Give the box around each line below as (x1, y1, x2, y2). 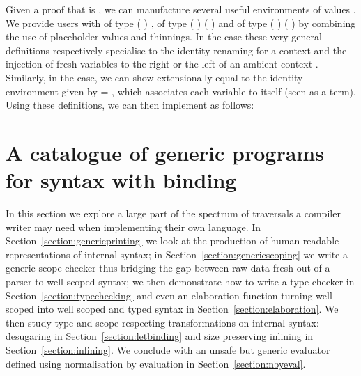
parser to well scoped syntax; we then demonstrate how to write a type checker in (6, 274, 355, 289)
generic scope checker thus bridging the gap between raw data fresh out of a (6, 260, 330, 275)
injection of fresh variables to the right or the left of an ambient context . (6, 56, 318, 71)
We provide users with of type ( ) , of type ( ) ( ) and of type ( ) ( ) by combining (6, 15, 356, 30)
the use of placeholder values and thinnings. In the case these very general (6, 29, 322, 44)
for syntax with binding (6, 166, 237, 194)
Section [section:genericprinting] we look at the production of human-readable (6, 233, 339, 248)
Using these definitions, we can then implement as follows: (6, 97, 254, 112)
